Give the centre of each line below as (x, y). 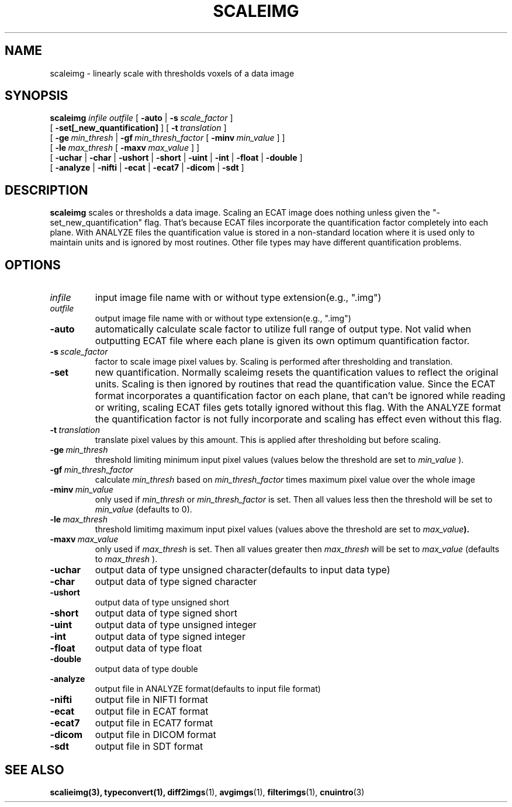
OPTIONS (33, 265)
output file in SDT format (149, 747)
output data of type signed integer (170, 637)
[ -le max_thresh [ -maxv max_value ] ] (125, 148)
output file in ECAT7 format (154, 723)
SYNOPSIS (37, 96)
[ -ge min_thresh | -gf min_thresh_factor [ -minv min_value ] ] (167, 138)
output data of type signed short (166, 613)
